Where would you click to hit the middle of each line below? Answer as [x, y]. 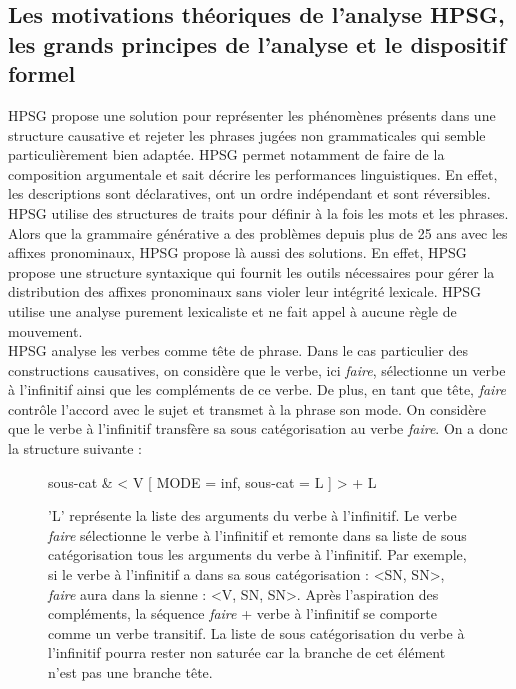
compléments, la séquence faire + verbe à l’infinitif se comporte [242, 613]
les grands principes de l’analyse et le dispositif [257, 43]
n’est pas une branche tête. [130, 672]
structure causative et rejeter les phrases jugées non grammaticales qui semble [247, 134]
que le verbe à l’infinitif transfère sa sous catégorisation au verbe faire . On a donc [258, 428]
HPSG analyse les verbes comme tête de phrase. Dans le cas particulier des [238, 350]
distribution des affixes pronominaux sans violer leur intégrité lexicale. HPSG [245, 291]
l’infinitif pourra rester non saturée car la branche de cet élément [247, 652]
